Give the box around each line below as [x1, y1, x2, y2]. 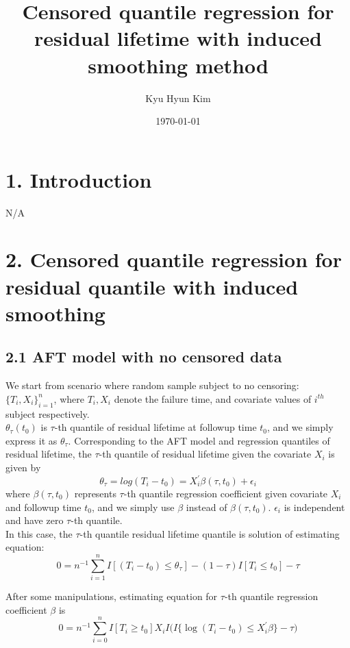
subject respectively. [5, 406, 90, 421]
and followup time [5, 499, 82, 514]
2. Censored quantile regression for [5, 245, 342, 273]
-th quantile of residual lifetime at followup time [54, 420, 257, 434]
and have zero [5, 513, 64, 527]
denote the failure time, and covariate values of [114, 391, 312, 406]
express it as [5, 433, 58, 447]
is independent [284, 499, 345, 514]
